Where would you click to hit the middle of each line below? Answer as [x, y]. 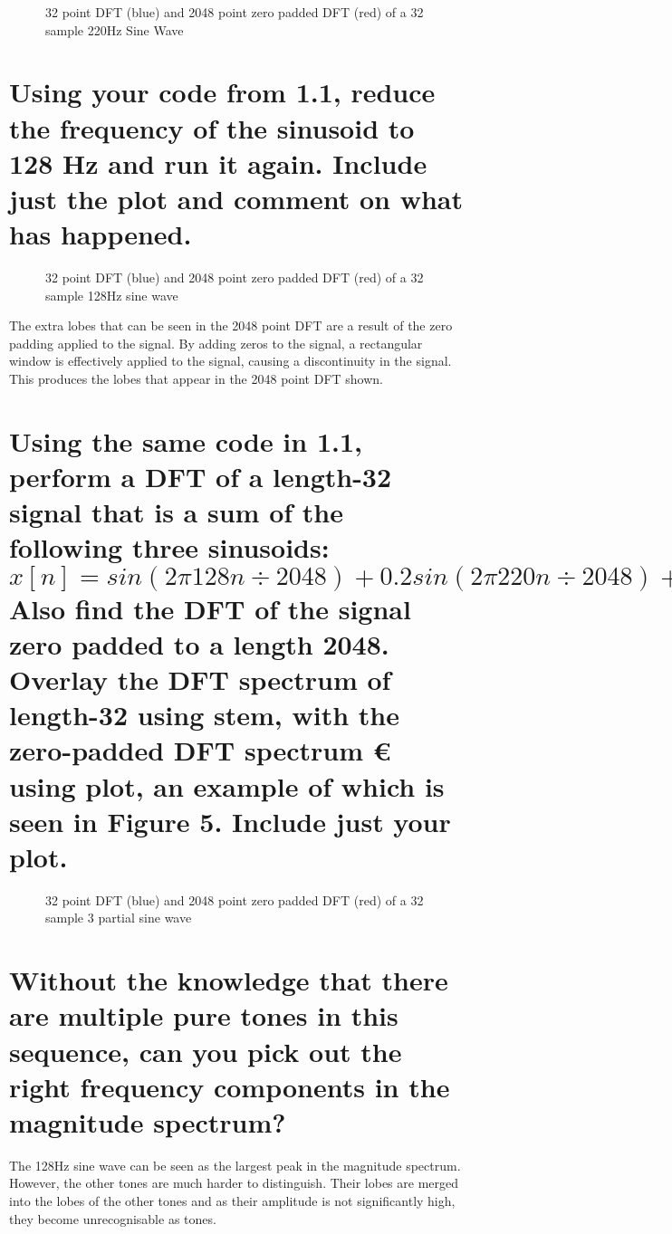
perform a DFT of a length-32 [201, 476]
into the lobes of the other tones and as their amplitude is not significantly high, [232, 1201]
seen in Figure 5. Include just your [230, 821]
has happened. [101, 234]
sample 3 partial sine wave [119, 918]
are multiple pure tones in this [204, 1015]
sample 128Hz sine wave [112, 295]
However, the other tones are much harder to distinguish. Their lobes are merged [234, 1183]
